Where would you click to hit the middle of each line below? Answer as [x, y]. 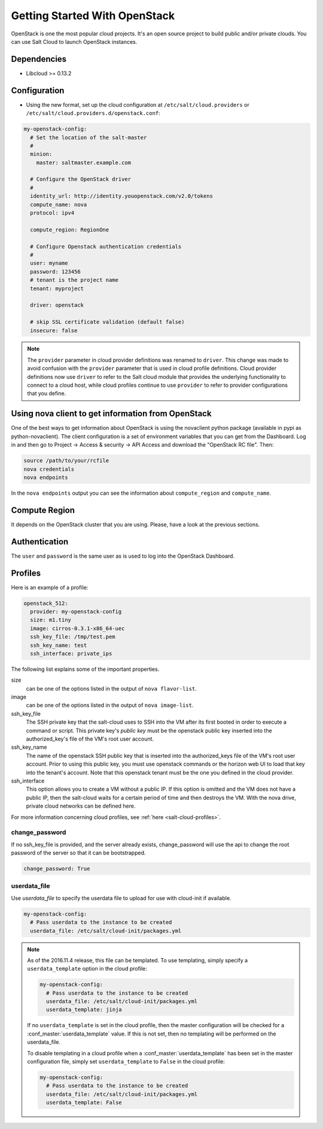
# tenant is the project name [74, 280]
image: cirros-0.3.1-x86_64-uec [77, 628]
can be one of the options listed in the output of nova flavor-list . [111, 688]
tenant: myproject [57, 288]
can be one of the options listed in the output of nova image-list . [110, 705]
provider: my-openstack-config [76, 611]
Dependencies [39, 59]
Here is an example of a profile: [50, 587]
